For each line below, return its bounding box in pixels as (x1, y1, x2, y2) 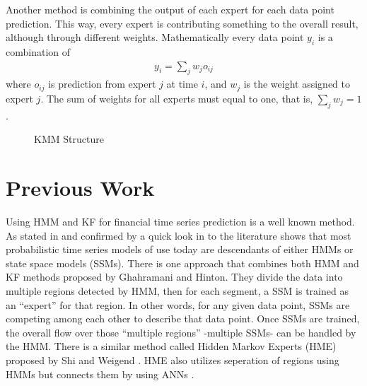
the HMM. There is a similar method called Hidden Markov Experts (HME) (6, 339, 337, 353)
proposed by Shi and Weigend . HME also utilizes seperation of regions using (6, 352, 339, 367)
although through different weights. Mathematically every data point (6, 30, 304, 45)
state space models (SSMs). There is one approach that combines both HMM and (6, 255, 359, 270)
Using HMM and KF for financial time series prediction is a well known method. (6, 214, 355, 228)
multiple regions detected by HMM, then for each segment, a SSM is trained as (6, 283, 349, 298)
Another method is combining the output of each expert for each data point (6, 2, 334, 16)
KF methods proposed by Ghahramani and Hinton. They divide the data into (6, 269, 343, 284)
